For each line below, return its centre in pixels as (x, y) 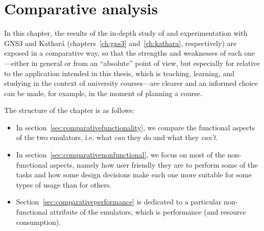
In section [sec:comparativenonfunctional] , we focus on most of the (121, 155)
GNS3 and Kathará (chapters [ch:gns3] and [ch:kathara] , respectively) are (121, 43)
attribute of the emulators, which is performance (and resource (148, 212)
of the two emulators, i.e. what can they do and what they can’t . (117, 137)
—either (17, 63)
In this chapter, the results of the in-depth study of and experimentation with (126, 33)
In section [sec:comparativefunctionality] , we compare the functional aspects (136, 127)
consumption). (39, 222)
